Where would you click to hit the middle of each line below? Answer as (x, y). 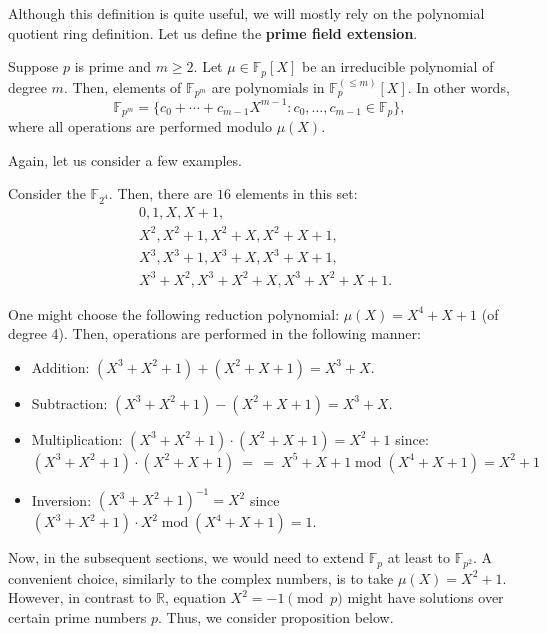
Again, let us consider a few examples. (125, 159)
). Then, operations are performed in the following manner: (239, 333)
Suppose (33, 66)
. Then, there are (160, 193)
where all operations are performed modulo (140, 126)
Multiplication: (77, 438)
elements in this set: (296, 193)
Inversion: (61, 499)
